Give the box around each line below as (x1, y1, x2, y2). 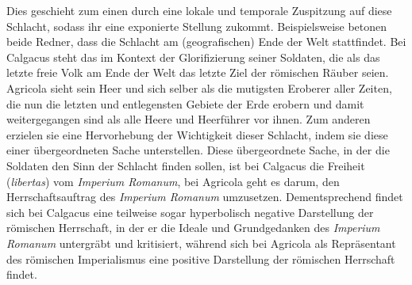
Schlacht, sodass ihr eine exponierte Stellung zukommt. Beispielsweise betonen (6, 17, 387, 34)
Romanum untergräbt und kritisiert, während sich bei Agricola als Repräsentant (6, 234, 396, 251)
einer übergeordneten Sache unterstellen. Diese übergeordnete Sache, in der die (6, 142, 390, 158)
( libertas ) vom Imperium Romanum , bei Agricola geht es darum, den (6, 173, 340, 189)
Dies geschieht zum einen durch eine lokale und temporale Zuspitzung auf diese (6, 2, 392, 18)
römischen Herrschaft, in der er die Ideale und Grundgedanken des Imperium (6, 219, 380, 236)
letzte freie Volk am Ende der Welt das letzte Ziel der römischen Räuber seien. (6, 64, 389, 81)
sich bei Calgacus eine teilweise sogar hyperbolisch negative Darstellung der (6, 203, 374, 220)
